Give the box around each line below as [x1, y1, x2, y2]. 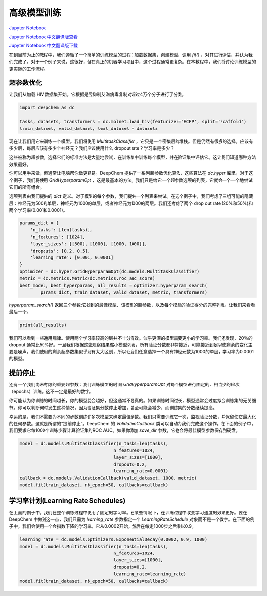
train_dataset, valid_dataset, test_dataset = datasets [19, 126, 158, 131]
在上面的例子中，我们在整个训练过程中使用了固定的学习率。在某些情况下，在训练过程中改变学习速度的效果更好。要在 [9, 510, 247, 515]
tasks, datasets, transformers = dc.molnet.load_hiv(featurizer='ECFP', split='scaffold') [19, 119, 247, 125]
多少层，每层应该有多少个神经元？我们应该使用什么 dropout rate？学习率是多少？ [9, 145, 175, 151]
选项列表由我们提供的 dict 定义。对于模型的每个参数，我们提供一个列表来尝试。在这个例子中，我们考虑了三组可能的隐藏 [9, 193, 253, 199]
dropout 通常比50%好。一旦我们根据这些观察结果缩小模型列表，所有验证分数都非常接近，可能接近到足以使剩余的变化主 [9, 341, 253, 348]
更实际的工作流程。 [9, 66, 48, 72]
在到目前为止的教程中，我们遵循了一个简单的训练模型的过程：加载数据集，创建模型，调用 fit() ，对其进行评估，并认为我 [9, 52, 253, 58]
